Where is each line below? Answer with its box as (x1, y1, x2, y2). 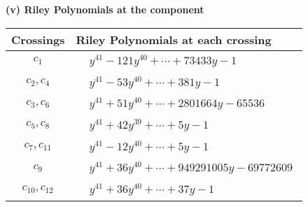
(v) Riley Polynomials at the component (6, 2, 204, 16)
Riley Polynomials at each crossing (76, 31, 272, 48)
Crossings (11, 31, 65, 48)
